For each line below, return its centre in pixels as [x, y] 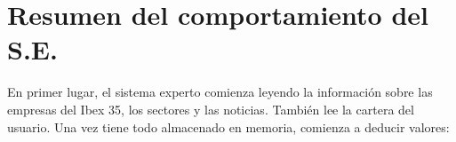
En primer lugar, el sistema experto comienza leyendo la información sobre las [220, 92]
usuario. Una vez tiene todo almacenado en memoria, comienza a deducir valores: [228, 126]
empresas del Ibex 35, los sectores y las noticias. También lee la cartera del [211, 109]
